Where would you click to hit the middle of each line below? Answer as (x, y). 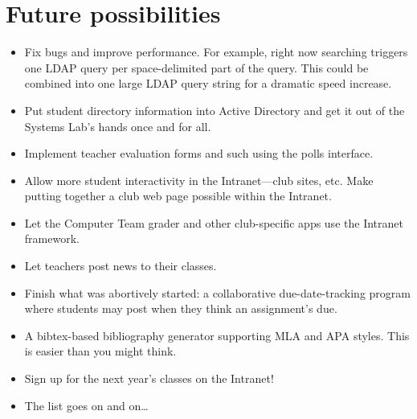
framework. (52, 238)
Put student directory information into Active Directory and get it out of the (215, 110)
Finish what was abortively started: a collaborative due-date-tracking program (217, 292)
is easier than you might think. (100, 351)
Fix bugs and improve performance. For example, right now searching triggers (216, 52)
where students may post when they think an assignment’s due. (181, 308)
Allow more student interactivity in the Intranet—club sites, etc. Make (199, 180)
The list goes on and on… (86, 405)
